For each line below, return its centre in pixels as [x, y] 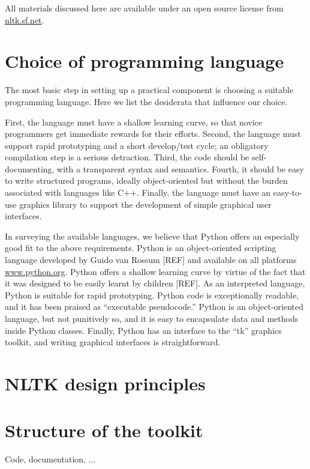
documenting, [30, 168]
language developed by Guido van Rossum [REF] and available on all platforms [151, 260]
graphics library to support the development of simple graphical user [145, 204]
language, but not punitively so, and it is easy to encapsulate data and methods [152, 318]
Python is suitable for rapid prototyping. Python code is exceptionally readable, [152, 295]
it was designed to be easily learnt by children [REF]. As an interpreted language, [155, 283]
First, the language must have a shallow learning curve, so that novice [134, 122]
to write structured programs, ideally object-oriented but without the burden [146, 180]
